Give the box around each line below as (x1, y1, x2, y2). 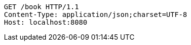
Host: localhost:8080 (4, 18, 87, 26)
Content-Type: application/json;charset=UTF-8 (4, 11, 187, 18)
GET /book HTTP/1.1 (4, 3, 79, 11)
